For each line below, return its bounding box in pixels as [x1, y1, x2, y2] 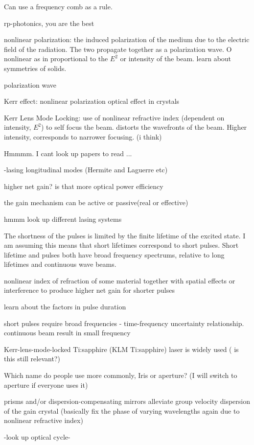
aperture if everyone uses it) [4, 379, 88, 390]
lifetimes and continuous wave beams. [4, 259, 116, 269]
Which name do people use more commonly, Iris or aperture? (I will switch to [4, 370, 237, 380]
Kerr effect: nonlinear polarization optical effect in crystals [4, 96, 180, 106]
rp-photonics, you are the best [4, 18, 94, 28]
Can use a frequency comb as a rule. [4, 1, 113, 11]
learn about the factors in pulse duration [4, 302, 126, 312]
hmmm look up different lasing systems [4, 213, 122, 224]
